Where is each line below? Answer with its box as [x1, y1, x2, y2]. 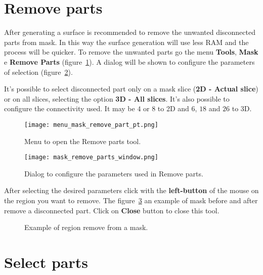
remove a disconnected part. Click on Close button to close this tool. [4, 205, 220, 215]
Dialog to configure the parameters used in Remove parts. [24, 168, 203, 178]
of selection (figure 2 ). [4, 66, 73, 77]
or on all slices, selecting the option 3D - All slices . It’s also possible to [4, 93, 230, 104]
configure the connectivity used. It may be [4, 103, 135, 114]
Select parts [4, 251, 88, 272]
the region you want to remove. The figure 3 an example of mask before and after [4, 195, 258, 205]
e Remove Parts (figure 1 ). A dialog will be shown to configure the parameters [4, 56, 255, 67]
